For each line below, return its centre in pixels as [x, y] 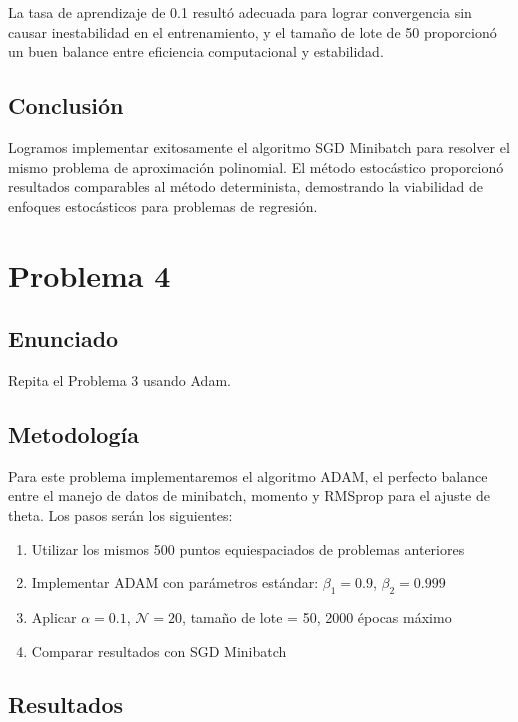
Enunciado [63, 338]
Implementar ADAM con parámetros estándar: [175, 582]
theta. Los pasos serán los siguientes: [120, 514]
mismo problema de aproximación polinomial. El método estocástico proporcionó [256, 166]
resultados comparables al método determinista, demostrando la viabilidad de [246, 186]
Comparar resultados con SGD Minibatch [159, 650]
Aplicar [54, 616]
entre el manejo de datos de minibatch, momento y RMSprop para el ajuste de [249, 495]
